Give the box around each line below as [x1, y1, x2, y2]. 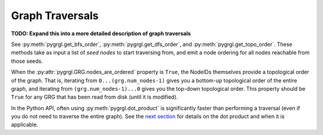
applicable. [11, 121, 38, 128]
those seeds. [11, 57, 43, 65]
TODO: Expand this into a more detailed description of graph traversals [11, 30, 191, 37]
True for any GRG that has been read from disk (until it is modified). [11, 93, 178, 101]
